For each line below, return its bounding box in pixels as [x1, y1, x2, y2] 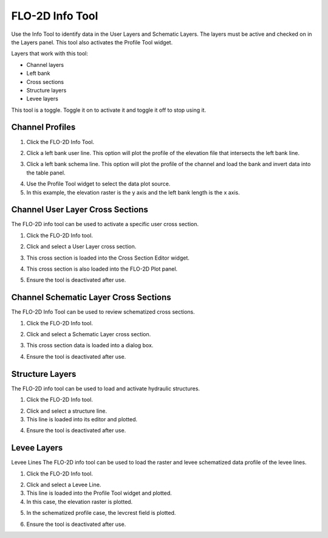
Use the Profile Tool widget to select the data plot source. [26, 180, 171, 188]
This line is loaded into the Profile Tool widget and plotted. [26, 489, 173, 497]
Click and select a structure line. [26, 407, 108, 415]
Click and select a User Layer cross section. [26, 243, 137, 250]
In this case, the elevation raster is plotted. [26, 498, 133, 505]
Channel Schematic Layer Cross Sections [11, 292, 171, 303]
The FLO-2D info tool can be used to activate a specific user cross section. [11, 221, 199, 228]
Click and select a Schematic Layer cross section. [26, 331, 151, 338]
